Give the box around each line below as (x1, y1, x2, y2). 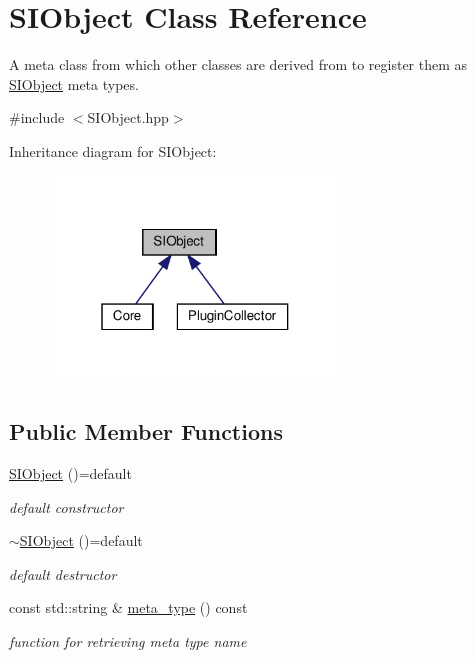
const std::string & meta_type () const (9, 597, 248, 618)
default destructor (9, 563, 117, 584)
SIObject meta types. (9, 73, 139, 94)
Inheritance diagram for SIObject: (9, 140, 217, 161)
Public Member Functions (9, 416, 283, 447)
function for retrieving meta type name (9, 630, 247, 651)
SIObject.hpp (87, 107, 169, 128)
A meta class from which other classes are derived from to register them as (9, 54, 468, 75)
